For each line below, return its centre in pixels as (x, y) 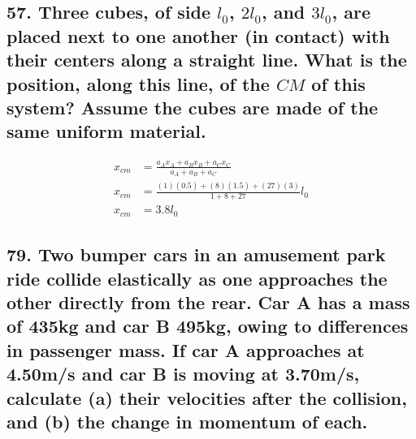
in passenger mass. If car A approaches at (186, 349)
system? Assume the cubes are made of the (193, 107)
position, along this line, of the (138, 83)
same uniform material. (106, 131)
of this (338, 83)
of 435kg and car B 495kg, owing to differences (208, 326)
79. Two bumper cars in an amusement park (196, 254)
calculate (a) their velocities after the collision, (207, 397)
